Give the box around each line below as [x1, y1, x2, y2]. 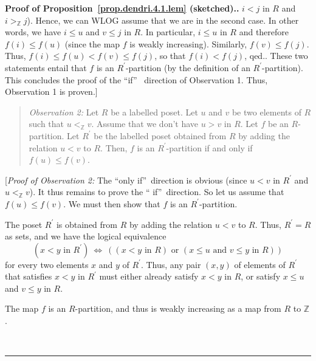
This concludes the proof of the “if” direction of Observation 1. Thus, [5, 73, 268, 86]
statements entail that [5, 61, 87, 74]
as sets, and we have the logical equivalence [5, 230, 167, 242]
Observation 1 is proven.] [5, 85, 98, 98]
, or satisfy [241, 270, 281, 283]
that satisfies [5, 270, 52, 283]
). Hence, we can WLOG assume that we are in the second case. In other [27, 13, 299, 26]
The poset [5, 218, 43, 230]
